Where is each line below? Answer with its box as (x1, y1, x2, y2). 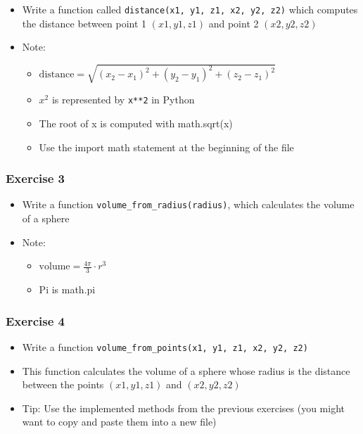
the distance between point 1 (22, 15, 147, 30)
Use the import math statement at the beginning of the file (39, 139, 294, 154)
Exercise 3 (6, 170, 65, 187)
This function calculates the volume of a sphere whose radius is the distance (22, 363, 350, 378)
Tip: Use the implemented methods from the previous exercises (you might (22, 400, 345, 415)
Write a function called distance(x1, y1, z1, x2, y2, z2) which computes (22, 2, 358, 16)
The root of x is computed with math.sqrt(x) (39, 116, 233, 131)
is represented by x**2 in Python (51, 92, 195, 107)
